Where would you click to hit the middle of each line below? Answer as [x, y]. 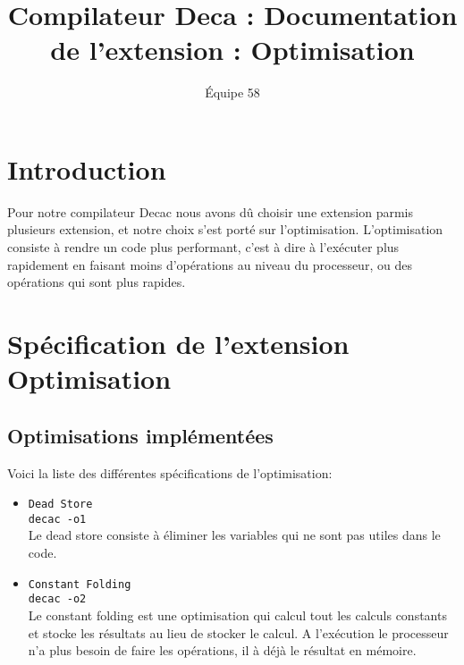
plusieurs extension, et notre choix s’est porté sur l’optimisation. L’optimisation [225, 229]
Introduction [87, 168]
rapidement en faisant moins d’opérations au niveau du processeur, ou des [210, 264]
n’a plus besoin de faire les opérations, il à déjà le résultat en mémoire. [222, 650]
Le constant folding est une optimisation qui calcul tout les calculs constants [237, 614]
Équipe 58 [232, 93]
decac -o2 [57, 599]
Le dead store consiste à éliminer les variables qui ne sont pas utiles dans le [234, 535]
